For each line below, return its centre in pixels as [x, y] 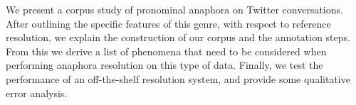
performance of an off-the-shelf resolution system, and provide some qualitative [178, 78]
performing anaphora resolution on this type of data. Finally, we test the [164, 65]
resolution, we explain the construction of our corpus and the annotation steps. [178, 37]
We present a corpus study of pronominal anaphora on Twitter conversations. [174, 9]
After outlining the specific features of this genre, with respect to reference [168, 23]
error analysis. [37, 93]
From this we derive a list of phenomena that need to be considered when [166, 51]
